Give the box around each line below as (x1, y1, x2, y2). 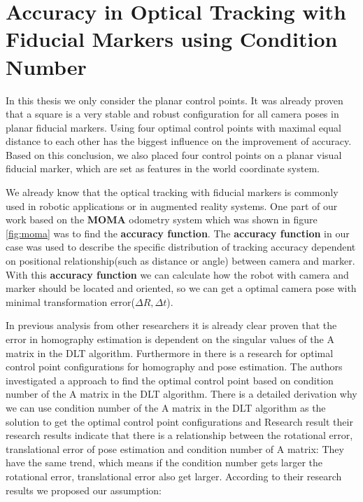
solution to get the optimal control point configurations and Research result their (6, 414, 353, 428)
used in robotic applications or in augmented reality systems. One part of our (6, 198, 338, 213)
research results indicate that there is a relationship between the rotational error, (6, 428, 353, 442)
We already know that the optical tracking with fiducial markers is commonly (6, 185, 339, 200)
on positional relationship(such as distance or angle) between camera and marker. (6, 253, 355, 268)
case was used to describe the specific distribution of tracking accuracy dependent (6, 239, 356, 254)
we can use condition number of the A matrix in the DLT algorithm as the (6, 400, 326, 414)
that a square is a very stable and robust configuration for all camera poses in (6, 106, 339, 121)
